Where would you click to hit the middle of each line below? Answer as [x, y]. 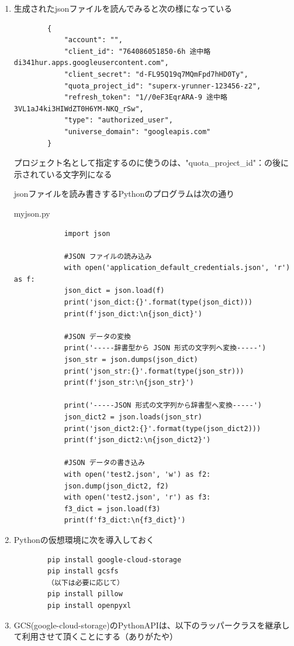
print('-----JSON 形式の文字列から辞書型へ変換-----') [163, 406]
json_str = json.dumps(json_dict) [131, 360]
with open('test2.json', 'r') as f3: [137, 498]
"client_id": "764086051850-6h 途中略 [137, 51]
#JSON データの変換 [97, 336]
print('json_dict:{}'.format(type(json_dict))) [158, 303]
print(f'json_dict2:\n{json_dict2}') [137, 440]
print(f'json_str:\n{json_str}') [129, 383]
